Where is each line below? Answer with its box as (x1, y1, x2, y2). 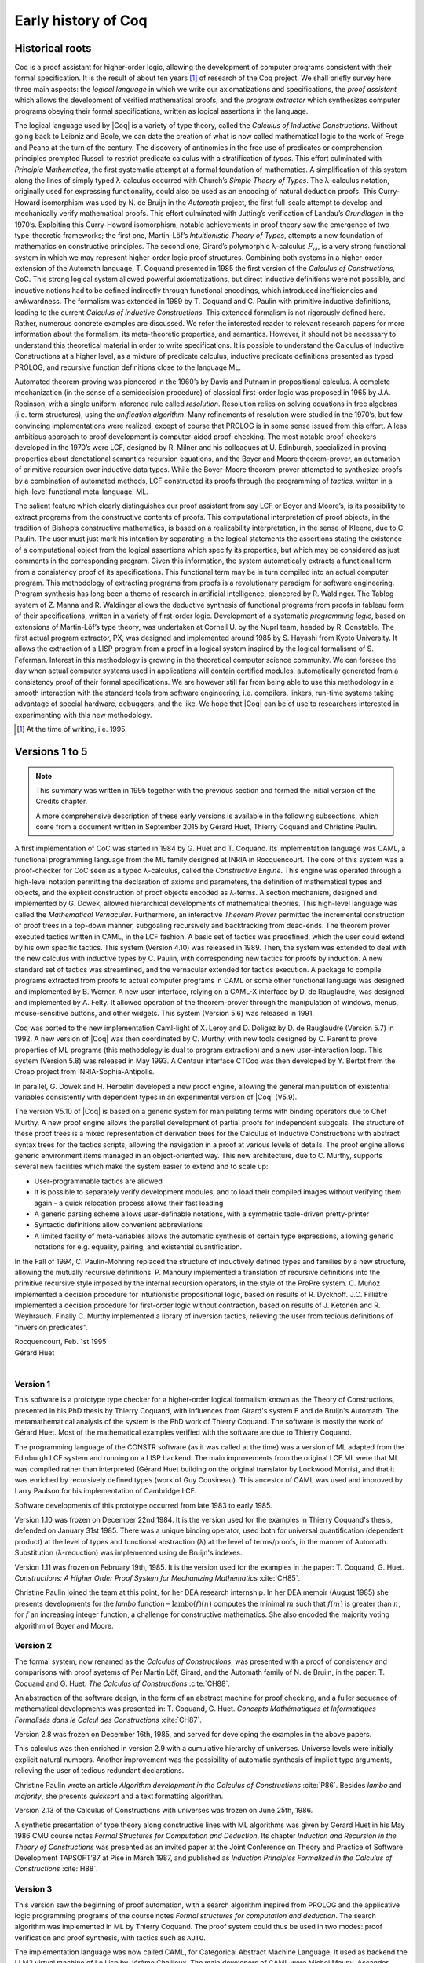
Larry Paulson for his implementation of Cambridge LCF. (14, 1486, 197, 1496)
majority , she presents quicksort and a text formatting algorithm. (14, 1791, 224, 1801)
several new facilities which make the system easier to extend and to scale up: (14, 1162, 269, 1172)
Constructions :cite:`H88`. (14, 1864, 98, 1873)
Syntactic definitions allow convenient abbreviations (34, 1220, 203, 1230)
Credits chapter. (35, 797, 88, 806)
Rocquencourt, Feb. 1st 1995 (14, 1337, 107, 1347)
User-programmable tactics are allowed (34, 1176, 163, 1186)
